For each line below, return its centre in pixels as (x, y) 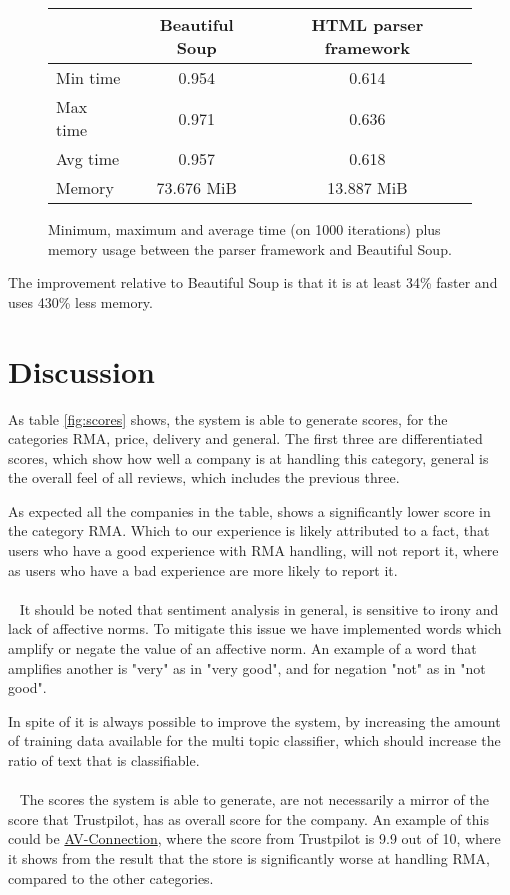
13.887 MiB (367, 187)
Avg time (88, 158)
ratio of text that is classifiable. (104, 760)
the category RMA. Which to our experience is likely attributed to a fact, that (249, 530)
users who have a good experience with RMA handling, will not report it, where (253, 550)
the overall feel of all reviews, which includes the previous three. (204, 477)
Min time (88, 77)
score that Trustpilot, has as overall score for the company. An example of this (248, 818)
